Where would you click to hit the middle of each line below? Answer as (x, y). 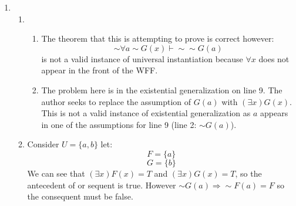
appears (274, 113)
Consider (43, 144)
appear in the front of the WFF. (100, 70)
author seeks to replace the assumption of (116, 101)
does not (274, 58)
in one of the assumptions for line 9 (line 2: (119, 124)
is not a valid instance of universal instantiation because (142, 58)
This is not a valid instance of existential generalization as (146, 113)
